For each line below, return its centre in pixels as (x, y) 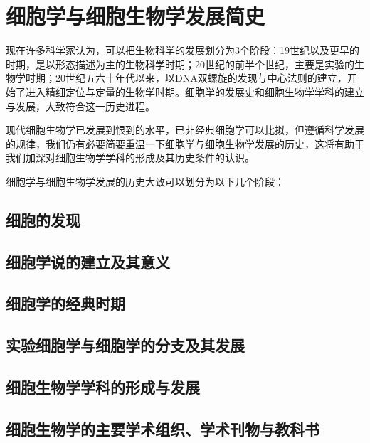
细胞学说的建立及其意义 (88, 261)
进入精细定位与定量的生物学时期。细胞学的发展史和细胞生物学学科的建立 (195, 91)
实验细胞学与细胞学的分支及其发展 (125, 345)
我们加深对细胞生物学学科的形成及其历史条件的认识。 (130, 158)
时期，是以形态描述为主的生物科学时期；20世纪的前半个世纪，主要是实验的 (180, 64)
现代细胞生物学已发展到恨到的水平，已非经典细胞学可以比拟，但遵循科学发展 (185, 130)
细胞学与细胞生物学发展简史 (136, 16)
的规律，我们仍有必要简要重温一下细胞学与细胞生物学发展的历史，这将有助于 (185, 143)
